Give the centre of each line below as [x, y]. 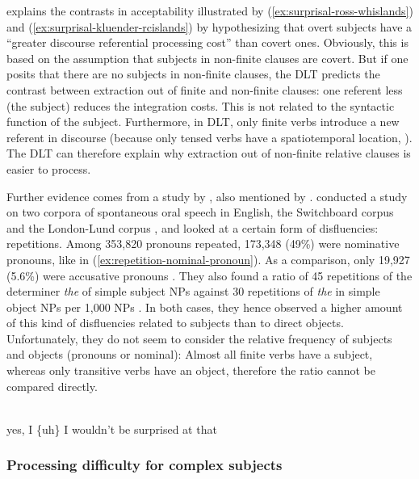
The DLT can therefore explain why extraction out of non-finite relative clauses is [209, 153]
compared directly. [52, 386]
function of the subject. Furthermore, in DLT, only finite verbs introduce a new [203, 122]
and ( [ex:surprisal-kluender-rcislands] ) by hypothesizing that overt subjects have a [209, 26]
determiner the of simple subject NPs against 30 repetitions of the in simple [193, 291]
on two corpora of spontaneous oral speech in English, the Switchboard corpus [200, 212]
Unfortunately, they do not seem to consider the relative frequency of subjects [199, 338]
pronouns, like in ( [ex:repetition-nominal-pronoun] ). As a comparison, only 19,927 [208, 259]
